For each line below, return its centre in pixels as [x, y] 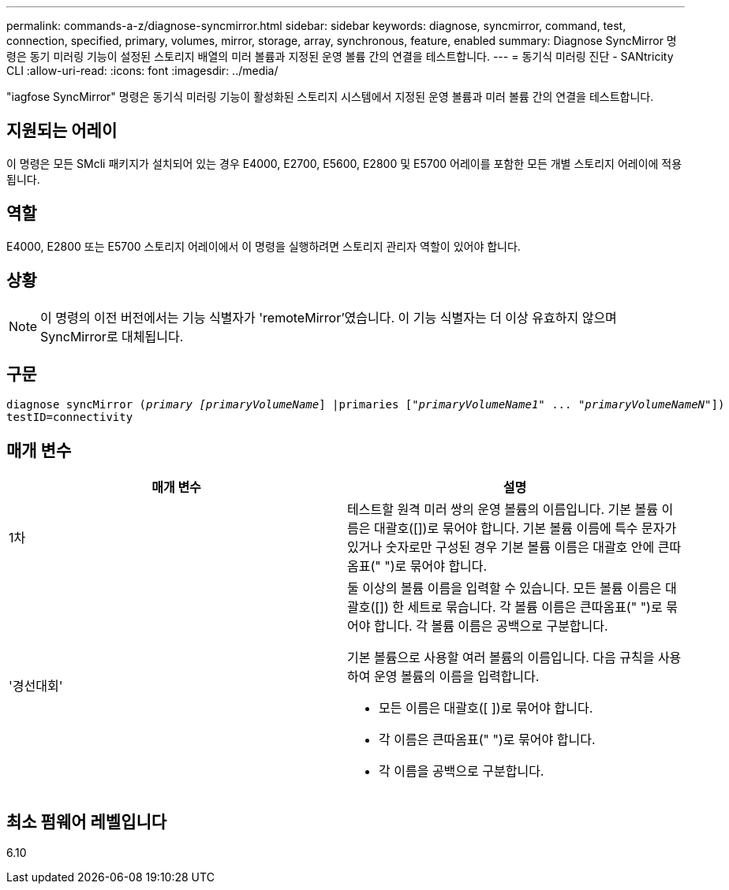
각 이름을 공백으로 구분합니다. [462, 771]
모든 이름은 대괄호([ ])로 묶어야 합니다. [486, 708]
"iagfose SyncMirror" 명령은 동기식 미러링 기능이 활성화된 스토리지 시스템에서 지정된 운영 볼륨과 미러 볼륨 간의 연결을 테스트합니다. [330, 97]
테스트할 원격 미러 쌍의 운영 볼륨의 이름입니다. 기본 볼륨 [503, 510]
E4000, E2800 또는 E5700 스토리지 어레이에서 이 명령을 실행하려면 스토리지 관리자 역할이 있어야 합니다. [264, 246]
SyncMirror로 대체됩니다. [112, 336]
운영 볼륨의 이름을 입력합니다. [456, 677]
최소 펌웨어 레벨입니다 [87, 821]
